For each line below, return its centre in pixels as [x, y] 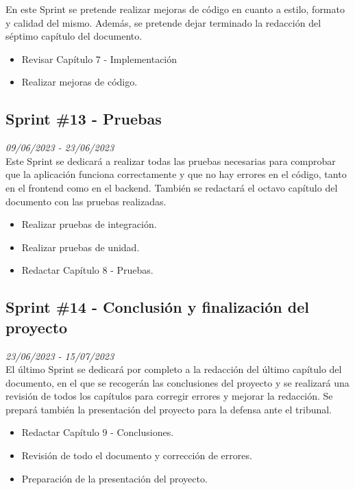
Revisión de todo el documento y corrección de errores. [137, 455]
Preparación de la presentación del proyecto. [114, 478]
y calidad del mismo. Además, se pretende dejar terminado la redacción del [163, 22]
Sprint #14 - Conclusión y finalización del [158, 307]
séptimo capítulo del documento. [74, 36]
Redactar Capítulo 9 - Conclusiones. [98, 432]
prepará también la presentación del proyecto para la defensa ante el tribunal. [169, 409]
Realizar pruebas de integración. [89, 224]
